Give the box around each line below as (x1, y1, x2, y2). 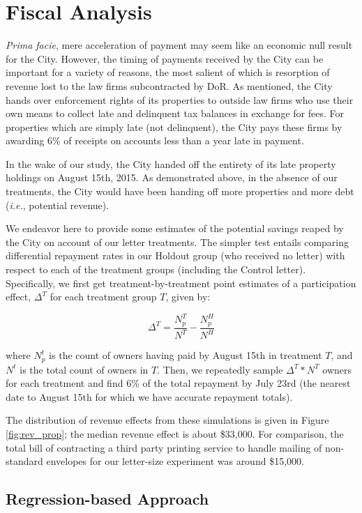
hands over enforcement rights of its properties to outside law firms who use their (6, 92, 354, 107)
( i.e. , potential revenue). (6, 197, 110, 212)
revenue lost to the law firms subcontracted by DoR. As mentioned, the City (6, 78, 333, 93)
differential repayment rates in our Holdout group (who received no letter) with (6, 248, 345, 263)
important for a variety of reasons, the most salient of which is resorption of (6, 65, 330, 79)
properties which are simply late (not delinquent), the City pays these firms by (6, 119, 342, 134)
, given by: (165, 289, 211, 304)
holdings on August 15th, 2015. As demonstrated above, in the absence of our (6, 170, 338, 185)
